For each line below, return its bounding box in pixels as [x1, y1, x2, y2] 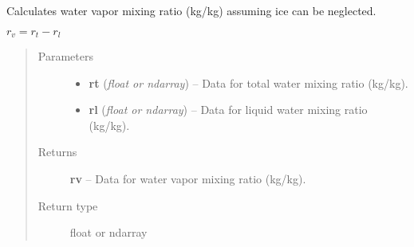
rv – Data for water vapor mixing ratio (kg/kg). [69, 171, 306, 187]
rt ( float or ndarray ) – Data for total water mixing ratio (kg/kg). [89, 74, 408, 91]
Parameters [37, 48, 93, 65]
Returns [37, 143, 77, 160]
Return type [37, 197, 98, 214]
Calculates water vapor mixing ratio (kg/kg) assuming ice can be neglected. [6, 2, 377, 18]
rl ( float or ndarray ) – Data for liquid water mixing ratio [89, 101, 368, 118]
